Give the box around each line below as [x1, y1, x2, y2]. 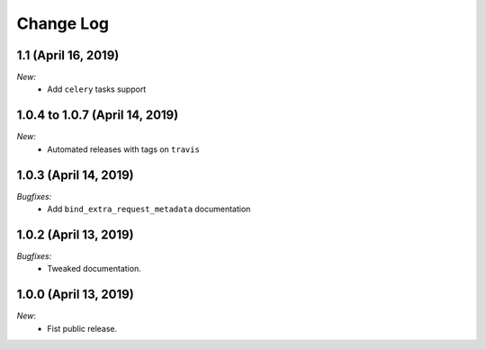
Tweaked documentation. [47, 264, 141, 274]
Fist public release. [47, 323, 118, 334]
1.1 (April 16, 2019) [16, 48, 120, 63]
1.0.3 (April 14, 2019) [16, 167, 134, 183]
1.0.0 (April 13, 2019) [16, 287, 134, 302]
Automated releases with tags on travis [47, 144, 200, 155]
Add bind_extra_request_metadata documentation [47, 203, 251, 215]
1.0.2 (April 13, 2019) [16, 227, 134, 242]
